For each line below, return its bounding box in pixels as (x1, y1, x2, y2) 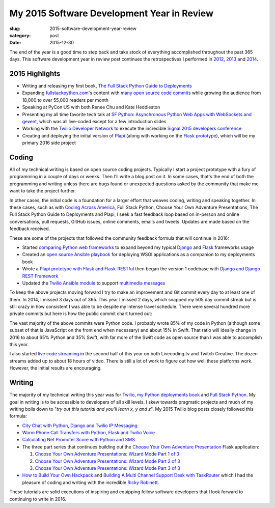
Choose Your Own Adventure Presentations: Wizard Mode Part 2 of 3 (35, 458, 180, 464)
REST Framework (22, 273, 59, 279)
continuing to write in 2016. (9, 496, 66, 502)
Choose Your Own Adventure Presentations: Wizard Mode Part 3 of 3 (35, 465, 180, 471)
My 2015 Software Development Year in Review (9, 8, 214, 19)
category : (9, 32, 31, 38)
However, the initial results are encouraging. (9, 365, 102, 371)
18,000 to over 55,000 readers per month (22, 97, 109, 103)
